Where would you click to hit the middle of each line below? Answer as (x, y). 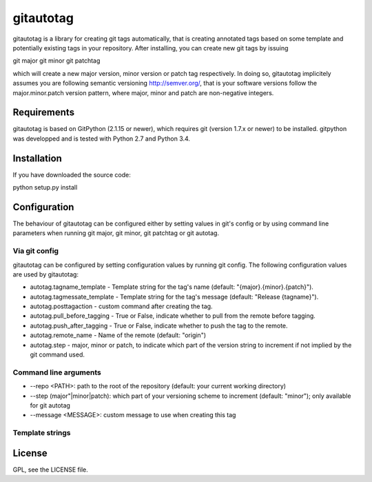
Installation (37, 158)
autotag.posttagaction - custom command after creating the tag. (121, 306)
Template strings (42, 433)
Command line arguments (57, 372)
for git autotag (50, 405)
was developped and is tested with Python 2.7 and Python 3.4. (102, 139)
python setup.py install (45, 188)
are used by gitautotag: (46, 274)
